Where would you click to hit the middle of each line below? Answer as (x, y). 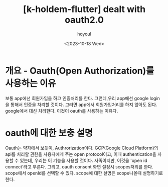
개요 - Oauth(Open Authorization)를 (80, 71)
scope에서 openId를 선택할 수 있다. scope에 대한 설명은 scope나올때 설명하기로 (84, 173)
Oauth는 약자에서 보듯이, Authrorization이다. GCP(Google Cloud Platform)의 (82, 148)
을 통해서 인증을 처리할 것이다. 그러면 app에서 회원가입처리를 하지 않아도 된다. (81, 105)
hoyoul (84, 34)
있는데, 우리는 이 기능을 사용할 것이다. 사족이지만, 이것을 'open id (83, 160)
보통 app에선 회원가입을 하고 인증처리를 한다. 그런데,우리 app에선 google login (83, 98)
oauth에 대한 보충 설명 (49, 133)
